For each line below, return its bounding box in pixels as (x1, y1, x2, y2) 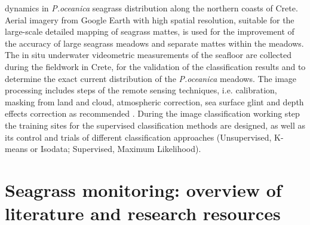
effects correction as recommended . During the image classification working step (5, 107, 300, 120)
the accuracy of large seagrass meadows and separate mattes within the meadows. (5, 37, 304, 49)
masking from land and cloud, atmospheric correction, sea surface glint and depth (5, 95, 304, 108)
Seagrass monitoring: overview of (5, 177, 282, 202)
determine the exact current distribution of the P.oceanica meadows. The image (5, 72, 297, 84)
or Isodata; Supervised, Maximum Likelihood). (30, 142, 201, 155)
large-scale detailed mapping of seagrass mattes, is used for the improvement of (5, 25, 294, 38)
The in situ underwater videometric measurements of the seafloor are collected (5, 48, 291, 61)
